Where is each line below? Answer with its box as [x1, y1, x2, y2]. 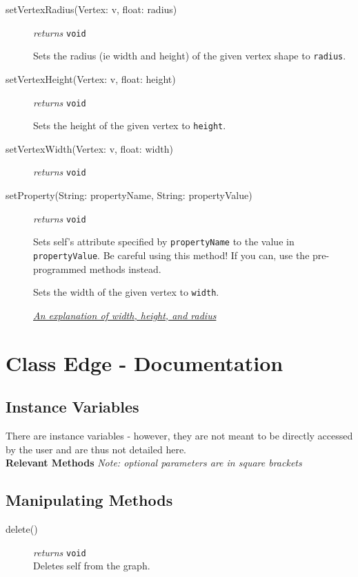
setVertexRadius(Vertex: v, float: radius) [6, 2, 177, 16]
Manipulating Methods [6, 489, 173, 511]
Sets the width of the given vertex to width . [33, 285, 219, 299]
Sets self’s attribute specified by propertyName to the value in [33, 234, 295, 249]
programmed [33, 261, 87, 276]
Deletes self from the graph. [33, 558, 150, 573]
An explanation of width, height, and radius [33, 308, 217, 322]
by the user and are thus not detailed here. [6, 442, 186, 456]
